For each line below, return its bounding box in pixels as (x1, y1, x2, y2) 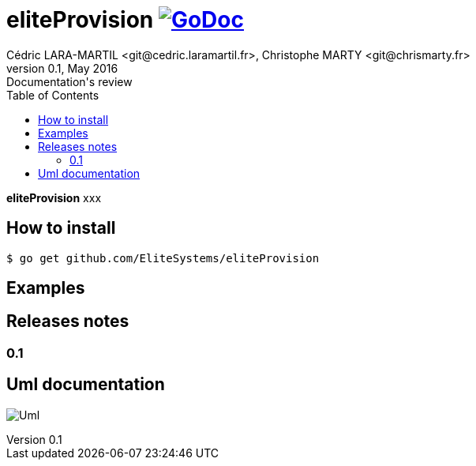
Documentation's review (6, 74, 133, 88)
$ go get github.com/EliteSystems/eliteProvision (6, 251, 320, 265)
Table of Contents (6, 88, 99, 102)
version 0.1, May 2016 (6, 61, 118, 75)
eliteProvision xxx (6, 190, 102, 205)
